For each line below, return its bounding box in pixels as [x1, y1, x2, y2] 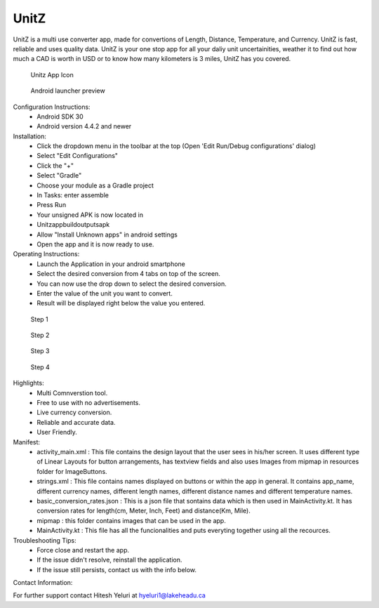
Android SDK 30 [36, 112, 84, 121]
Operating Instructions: [13, 250, 80, 258]
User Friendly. [36, 428, 77, 437]
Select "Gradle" [36, 171, 82, 180]
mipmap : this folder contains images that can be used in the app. [36, 516, 226, 524]
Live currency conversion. [36, 408, 112, 417]
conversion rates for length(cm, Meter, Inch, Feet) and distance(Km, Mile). [36, 506, 251, 515]
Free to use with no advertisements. [36, 399, 140, 407]
